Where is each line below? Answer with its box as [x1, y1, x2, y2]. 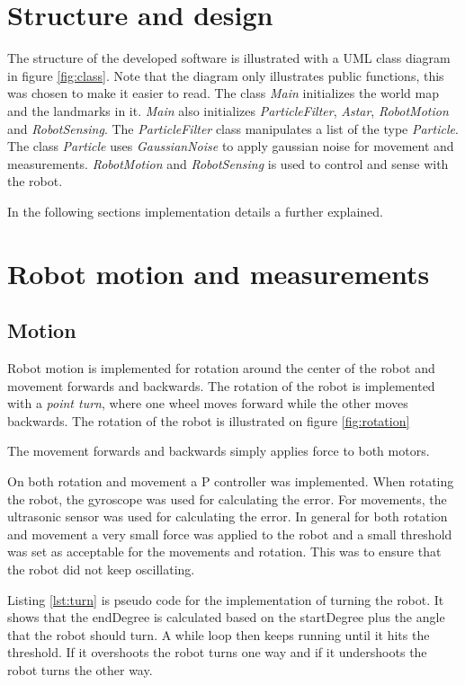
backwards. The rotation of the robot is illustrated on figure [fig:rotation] [7, 411, 410, 430]
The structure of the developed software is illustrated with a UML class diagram [7, 49, 451, 67]
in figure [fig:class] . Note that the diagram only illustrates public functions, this [7, 66, 444, 85]
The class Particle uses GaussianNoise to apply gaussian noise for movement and [7, 137, 454, 156]
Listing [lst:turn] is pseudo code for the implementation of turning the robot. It [7, 590, 444, 609]
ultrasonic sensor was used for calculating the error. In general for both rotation [7, 507, 448, 526]
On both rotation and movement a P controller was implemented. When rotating [7, 472, 454, 491]
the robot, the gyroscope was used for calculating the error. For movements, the [7, 489, 447, 508]
